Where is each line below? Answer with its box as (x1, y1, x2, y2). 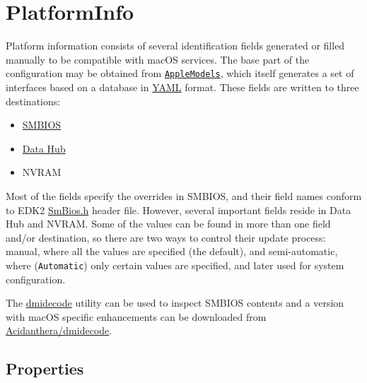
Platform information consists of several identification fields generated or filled (6, 38, 345, 53)
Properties (6, 358, 84, 379)
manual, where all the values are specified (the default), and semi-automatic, (6, 244, 338, 259)
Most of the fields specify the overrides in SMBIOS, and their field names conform (6, 188, 362, 203)
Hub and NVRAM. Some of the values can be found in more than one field (6, 216, 331, 231)
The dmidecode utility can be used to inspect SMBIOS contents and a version (6, 295, 344, 310)
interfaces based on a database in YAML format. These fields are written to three (6, 79, 359, 94)
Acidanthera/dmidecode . (6, 323, 112, 338)
